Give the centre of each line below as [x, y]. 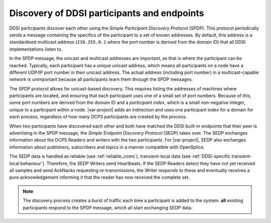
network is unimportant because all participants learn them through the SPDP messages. [101, 79]
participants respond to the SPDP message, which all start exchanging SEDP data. [108, 207]
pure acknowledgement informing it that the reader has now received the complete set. [100, 177]
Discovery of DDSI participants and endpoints [107, 13]
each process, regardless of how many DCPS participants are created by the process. [98, 117]
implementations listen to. [36, 49]
